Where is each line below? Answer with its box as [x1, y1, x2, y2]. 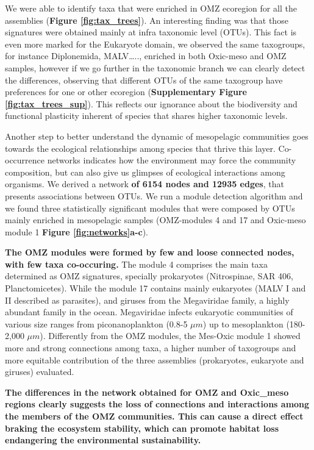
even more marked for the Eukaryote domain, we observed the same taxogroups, [5, 37, 305, 50]
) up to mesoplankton [202, 317, 284, 330]
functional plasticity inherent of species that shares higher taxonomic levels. [5, 109, 288, 122]
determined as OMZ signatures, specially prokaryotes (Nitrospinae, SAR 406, [5, 270, 293, 282]
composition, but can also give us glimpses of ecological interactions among [5, 165, 285, 178]
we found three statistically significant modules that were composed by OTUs [5, 201, 295, 214]
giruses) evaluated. [5, 365, 74, 378]
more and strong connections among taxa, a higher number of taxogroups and [5, 341, 296, 354]
